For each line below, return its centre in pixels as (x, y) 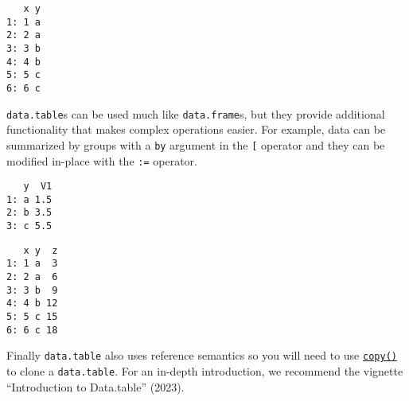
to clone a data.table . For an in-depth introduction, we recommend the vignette (205, 371)
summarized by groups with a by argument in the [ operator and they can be (196, 144)
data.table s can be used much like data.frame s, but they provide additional (196, 113)
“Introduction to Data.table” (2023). (95, 386)
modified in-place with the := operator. (102, 160)
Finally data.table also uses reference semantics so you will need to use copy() (202, 355)
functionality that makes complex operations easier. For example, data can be (196, 129)
